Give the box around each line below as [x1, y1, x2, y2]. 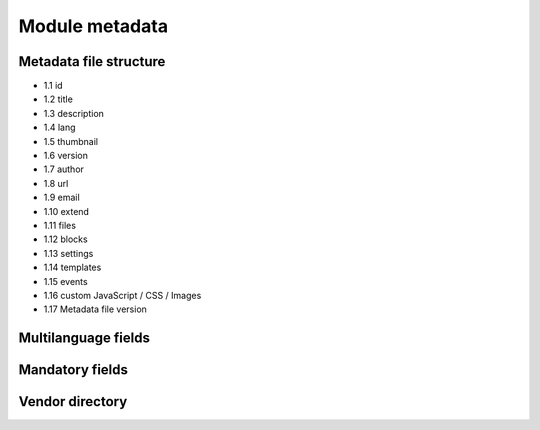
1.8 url [43, 177, 69, 189]
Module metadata [18, 15, 169, 37]
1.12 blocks [43, 233, 89, 245]
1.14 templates [43, 261, 102, 274]
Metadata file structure [18, 53, 166, 70]
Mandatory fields [18, 361, 129, 379]
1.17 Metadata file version [43, 303, 147, 315]
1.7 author [43, 163, 85, 175]
